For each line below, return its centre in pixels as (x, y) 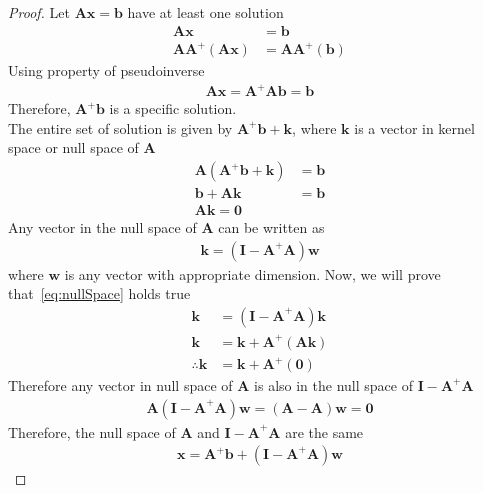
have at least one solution (205, 12)
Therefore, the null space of (92, 431)
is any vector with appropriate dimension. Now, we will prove (252, 273)
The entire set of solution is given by (120, 127)
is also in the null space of (333, 385)
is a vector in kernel (414, 127)
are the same (324, 431)
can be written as (271, 227)
